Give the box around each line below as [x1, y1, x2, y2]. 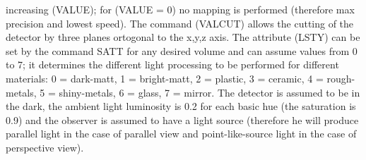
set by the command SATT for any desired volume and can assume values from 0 [6, 43, 358, 58]
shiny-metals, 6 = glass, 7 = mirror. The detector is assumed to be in [59, 85, 360, 99]
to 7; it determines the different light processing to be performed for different [6, 57, 339, 72]
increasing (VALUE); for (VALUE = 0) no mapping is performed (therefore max [6, 2, 355, 16]
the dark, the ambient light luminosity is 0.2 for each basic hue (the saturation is [6, 99, 356, 113]
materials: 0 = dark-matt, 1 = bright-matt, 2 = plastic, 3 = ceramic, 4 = [6, 70, 324, 85]
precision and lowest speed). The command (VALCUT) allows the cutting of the [6, 16, 354, 30]
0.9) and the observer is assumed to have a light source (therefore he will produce [6, 112, 359, 127]
